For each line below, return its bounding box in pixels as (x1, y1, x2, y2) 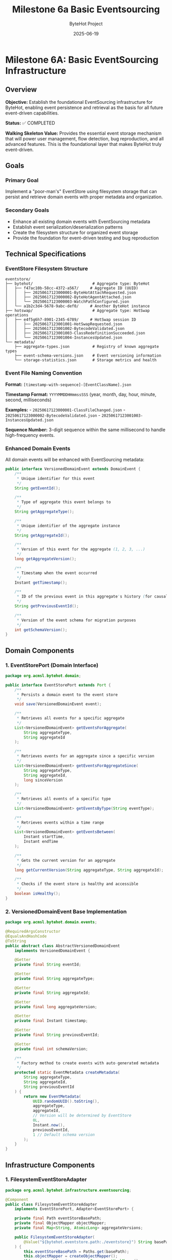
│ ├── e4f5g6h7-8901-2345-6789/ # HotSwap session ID (5, 317, 137, 322)
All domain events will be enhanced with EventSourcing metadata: (5, 456, 144, 463)
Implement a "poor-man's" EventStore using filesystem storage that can (5, 189, 157, 195)
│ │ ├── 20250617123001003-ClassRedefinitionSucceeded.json (5, 330, 145, 336)
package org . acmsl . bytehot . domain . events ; (5, 920, 97, 925)
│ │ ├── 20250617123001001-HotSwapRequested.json (5, 322, 123, 327)
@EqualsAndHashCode (5, 934, 47, 939)
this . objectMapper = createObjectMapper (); (24, 1254, 118, 1259)
